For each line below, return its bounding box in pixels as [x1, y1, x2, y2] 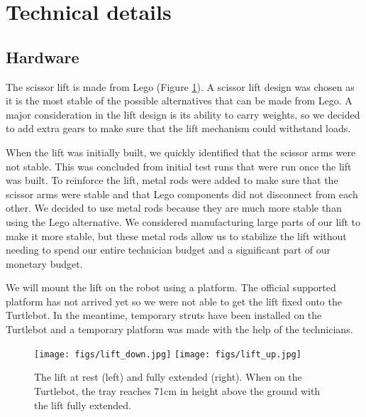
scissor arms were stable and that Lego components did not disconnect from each [6, 186, 358, 201]
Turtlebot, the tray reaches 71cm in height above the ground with [34, 383, 321, 398]
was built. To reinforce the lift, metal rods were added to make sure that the [6, 173, 338, 188]
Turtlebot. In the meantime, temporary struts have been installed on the [6, 308, 322, 323]
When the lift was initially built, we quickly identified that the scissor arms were [6, 144, 356, 159]
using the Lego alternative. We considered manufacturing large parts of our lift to [6, 214, 361, 229]
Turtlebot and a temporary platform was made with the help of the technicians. [6, 322, 353, 337]
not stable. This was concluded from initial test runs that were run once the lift [6, 158, 352, 173]
